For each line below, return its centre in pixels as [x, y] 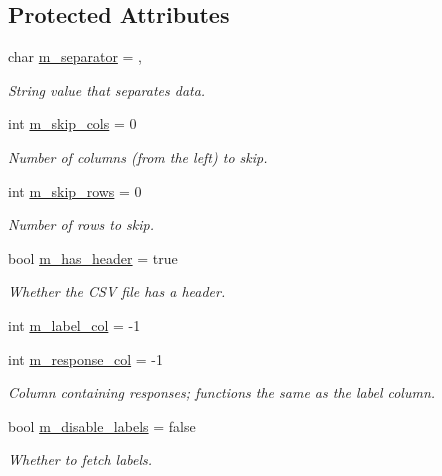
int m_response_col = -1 [85, 358]
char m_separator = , [75, 56]
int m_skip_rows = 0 [75, 190]
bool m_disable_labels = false [102, 425]
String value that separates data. [107, 89]
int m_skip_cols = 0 [72, 123]
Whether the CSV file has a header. [117, 291]
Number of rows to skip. [81, 224]
